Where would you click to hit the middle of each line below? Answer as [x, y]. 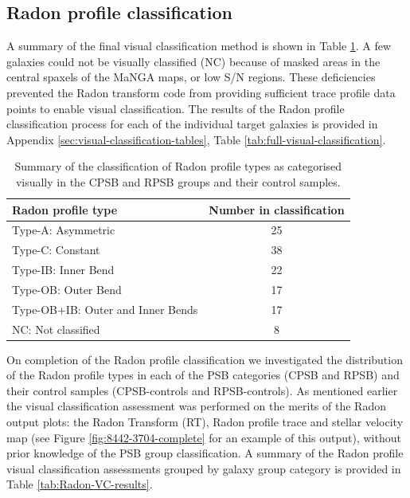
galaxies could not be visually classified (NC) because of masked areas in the [193, 61]
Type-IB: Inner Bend [63, 270]
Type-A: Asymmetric [64, 230]
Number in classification [277, 209]
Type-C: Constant [56, 250]
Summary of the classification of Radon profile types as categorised [178, 166]
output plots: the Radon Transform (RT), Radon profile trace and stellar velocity [205, 422]
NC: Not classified [56, 329]
